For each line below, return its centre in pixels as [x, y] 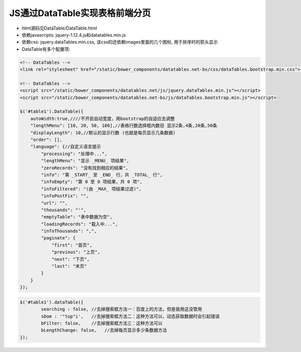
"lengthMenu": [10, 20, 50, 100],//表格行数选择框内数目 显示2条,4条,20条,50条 [124, 126]
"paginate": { [58, 238]
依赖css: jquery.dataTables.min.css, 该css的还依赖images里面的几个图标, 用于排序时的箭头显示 [120, 42]
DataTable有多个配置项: [46, 49]
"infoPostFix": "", [65, 196]
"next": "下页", [70, 259]
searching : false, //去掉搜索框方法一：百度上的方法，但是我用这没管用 [122, 309]
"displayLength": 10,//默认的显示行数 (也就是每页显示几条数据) [103, 133]
